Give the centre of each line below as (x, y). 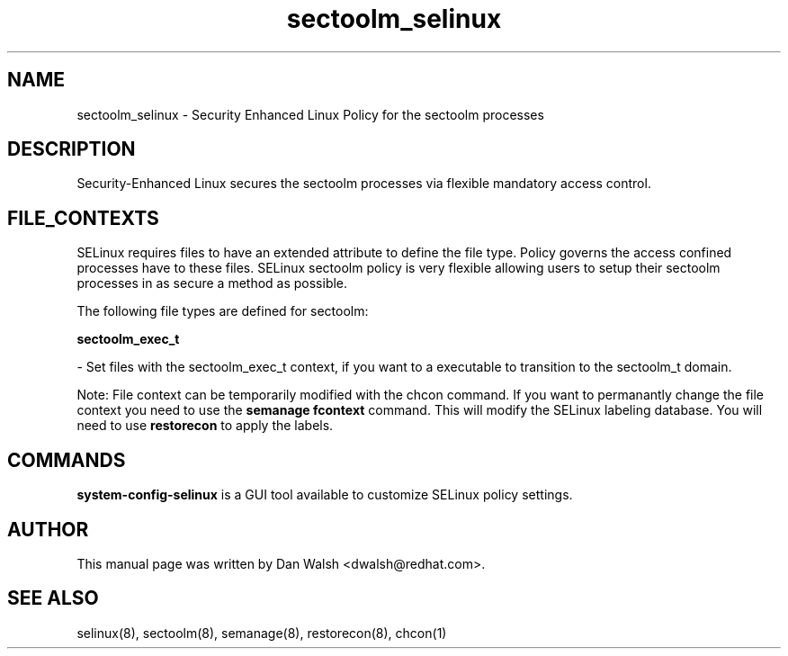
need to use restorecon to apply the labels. (205, 426)
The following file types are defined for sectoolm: (223, 311)
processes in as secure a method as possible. (212, 283)
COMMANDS (67, 460)
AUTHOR (48, 529)
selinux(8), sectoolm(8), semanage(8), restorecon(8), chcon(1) (262, 633)
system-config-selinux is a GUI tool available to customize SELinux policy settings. (325, 495)
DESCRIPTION (72, 149)
